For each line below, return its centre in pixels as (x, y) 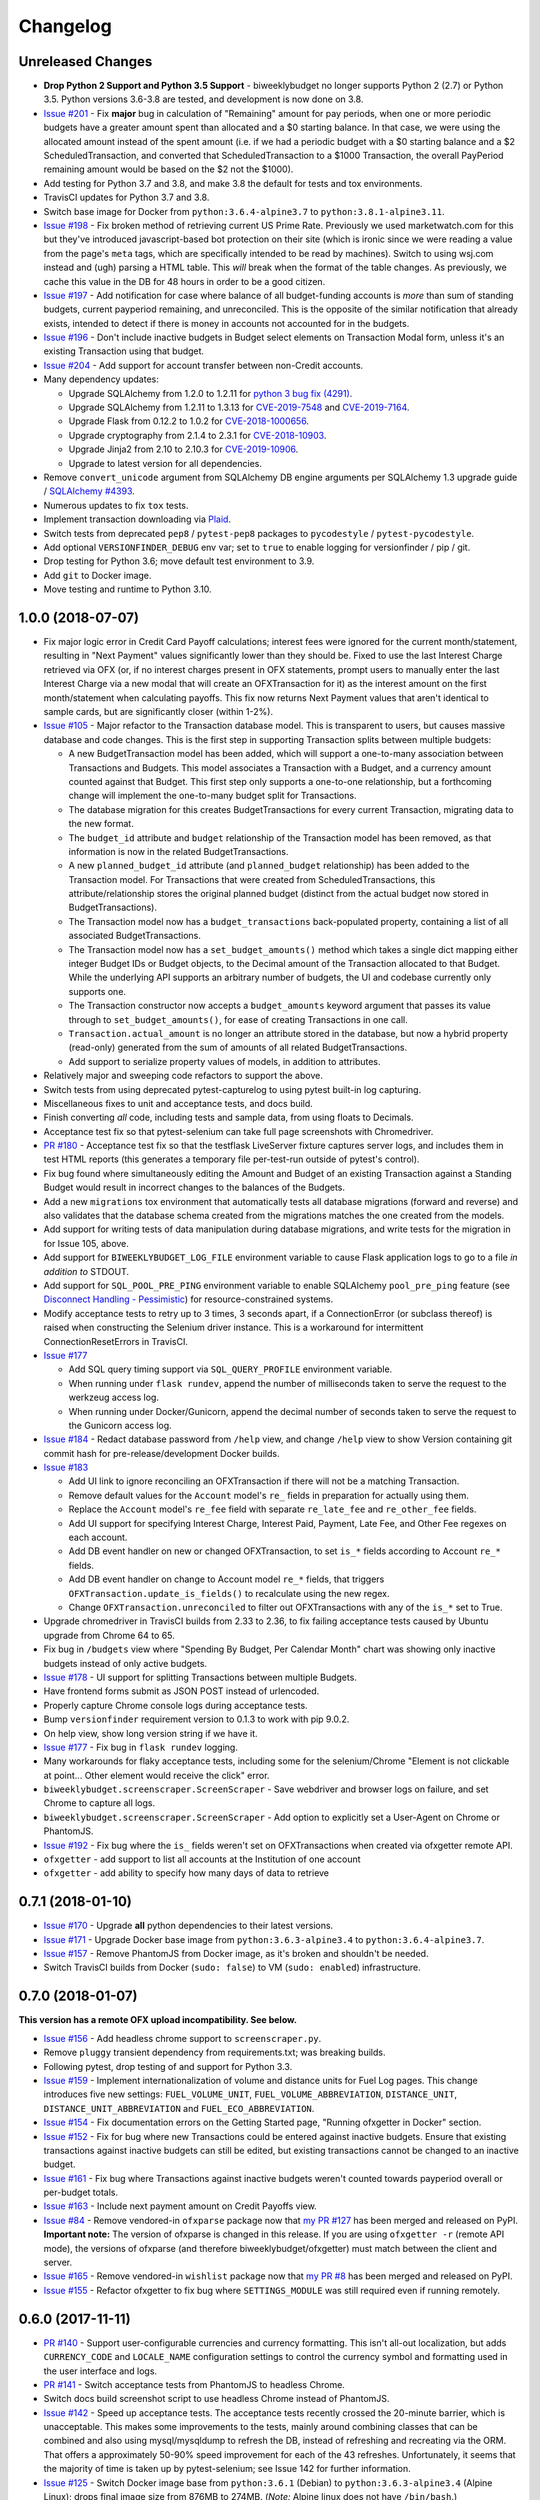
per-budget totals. (81, 2192)
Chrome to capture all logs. (99, 1803)
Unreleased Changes (85, 61)
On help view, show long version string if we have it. (151, 1733)
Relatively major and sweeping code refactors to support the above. (183, 1076)
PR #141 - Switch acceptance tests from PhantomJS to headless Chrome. (194, 2384)
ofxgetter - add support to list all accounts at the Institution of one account (202, 1859)
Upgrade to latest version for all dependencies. (165, 463)
